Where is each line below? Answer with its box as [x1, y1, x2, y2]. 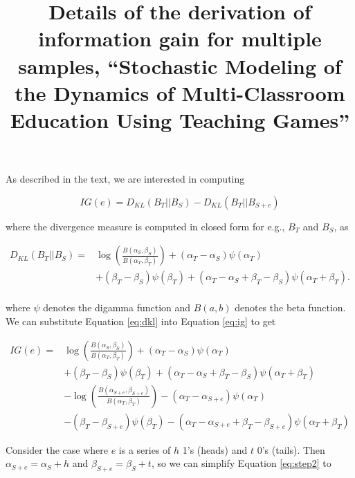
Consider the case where [6, 442, 108, 457]
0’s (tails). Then [257, 442, 325, 457]
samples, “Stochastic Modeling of [18, 51, 342, 80]
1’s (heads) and [182, 442, 248, 457]
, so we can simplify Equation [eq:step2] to [151, 456, 331, 470]
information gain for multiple [38, 24, 322, 53]
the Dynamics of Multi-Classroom [15, 78, 345, 107]
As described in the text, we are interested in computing [6, 172, 245, 186]
